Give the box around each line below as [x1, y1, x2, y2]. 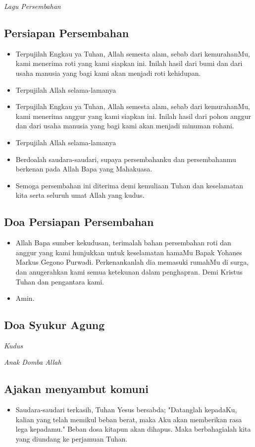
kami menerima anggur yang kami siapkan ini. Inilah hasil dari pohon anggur [15, 111, 252, 121]
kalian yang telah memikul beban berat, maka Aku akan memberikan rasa [15, 414, 242, 424]
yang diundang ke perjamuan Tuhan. [15, 434, 128, 444]
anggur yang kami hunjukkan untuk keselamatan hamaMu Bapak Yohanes [15, 247, 242, 257]
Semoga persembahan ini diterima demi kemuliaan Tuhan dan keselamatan [15, 180, 243, 190]
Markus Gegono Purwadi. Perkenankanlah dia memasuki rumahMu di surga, [15, 257, 249, 267]
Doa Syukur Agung [4, 317, 105, 333]
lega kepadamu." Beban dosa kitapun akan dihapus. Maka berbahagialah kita [15, 424, 251, 434]
